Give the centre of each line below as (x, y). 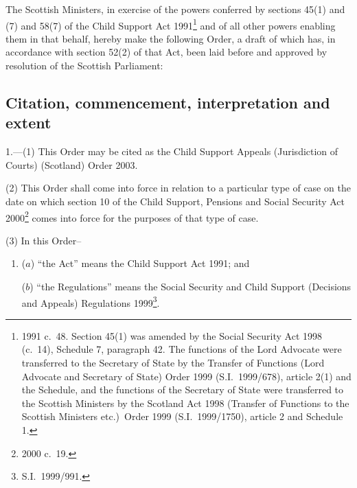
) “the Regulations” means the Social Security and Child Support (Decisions (191, 287)
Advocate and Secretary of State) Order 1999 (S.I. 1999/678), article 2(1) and (186, 376)
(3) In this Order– (44, 240)
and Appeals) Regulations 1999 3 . (91, 301)
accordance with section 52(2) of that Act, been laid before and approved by (166, 52)
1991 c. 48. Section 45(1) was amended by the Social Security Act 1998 (172, 335)
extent (28, 123)
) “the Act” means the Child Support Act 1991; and (140, 263)
